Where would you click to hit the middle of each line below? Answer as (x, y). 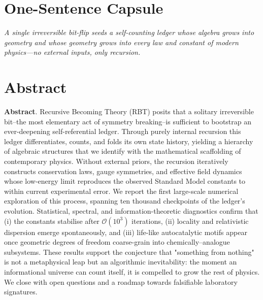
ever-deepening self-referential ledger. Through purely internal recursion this (123, 131)
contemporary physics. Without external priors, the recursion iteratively (116, 161)
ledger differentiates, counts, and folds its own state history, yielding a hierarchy (129, 141)
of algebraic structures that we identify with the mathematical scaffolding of (123, 151)
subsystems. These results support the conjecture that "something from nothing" (129, 252)
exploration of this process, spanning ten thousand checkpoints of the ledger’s (125, 201)
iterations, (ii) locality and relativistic (190, 221)
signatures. (21, 292)
